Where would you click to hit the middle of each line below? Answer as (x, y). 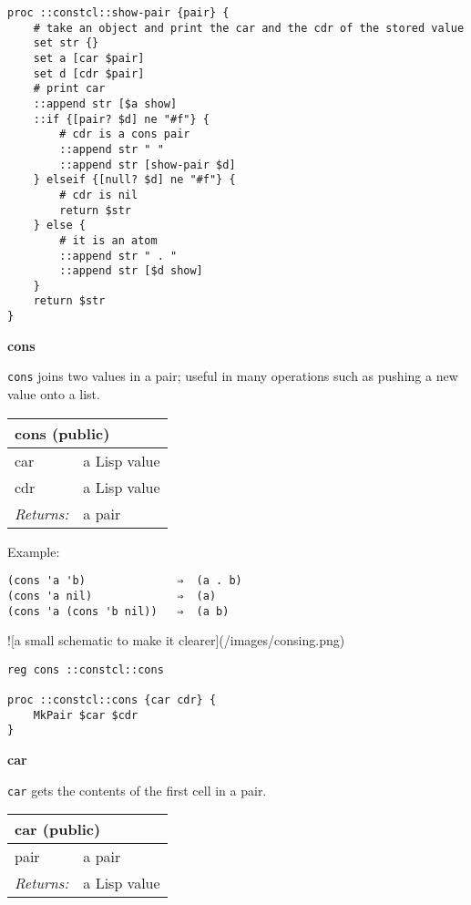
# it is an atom (108, 240)
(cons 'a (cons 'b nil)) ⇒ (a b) (118, 611)
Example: (34, 551)
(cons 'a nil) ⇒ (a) (112, 596)
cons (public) (62, 433)
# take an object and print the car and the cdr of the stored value (249, 28)
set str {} (66, 43)
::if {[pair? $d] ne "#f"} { (121, 119)
